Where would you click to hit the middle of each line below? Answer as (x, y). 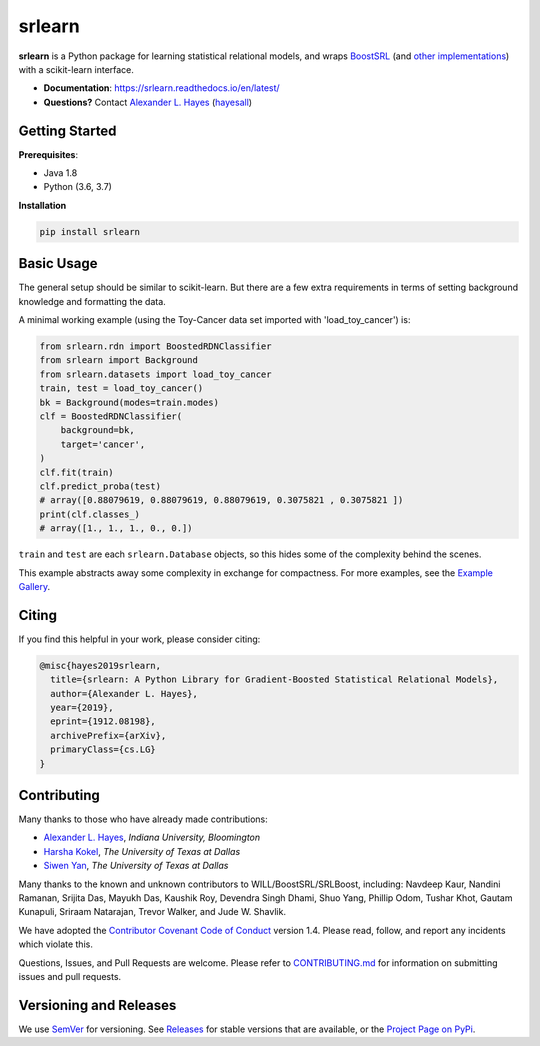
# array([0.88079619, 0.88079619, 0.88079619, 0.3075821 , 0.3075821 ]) (221, 500)
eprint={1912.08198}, (103, 721)
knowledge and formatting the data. (92, 301)
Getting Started (67, 130)
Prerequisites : (48, 154)
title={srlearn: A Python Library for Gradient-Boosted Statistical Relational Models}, (274, 679)
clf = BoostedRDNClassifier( (111, 416)
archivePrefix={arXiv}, (108, 735)
